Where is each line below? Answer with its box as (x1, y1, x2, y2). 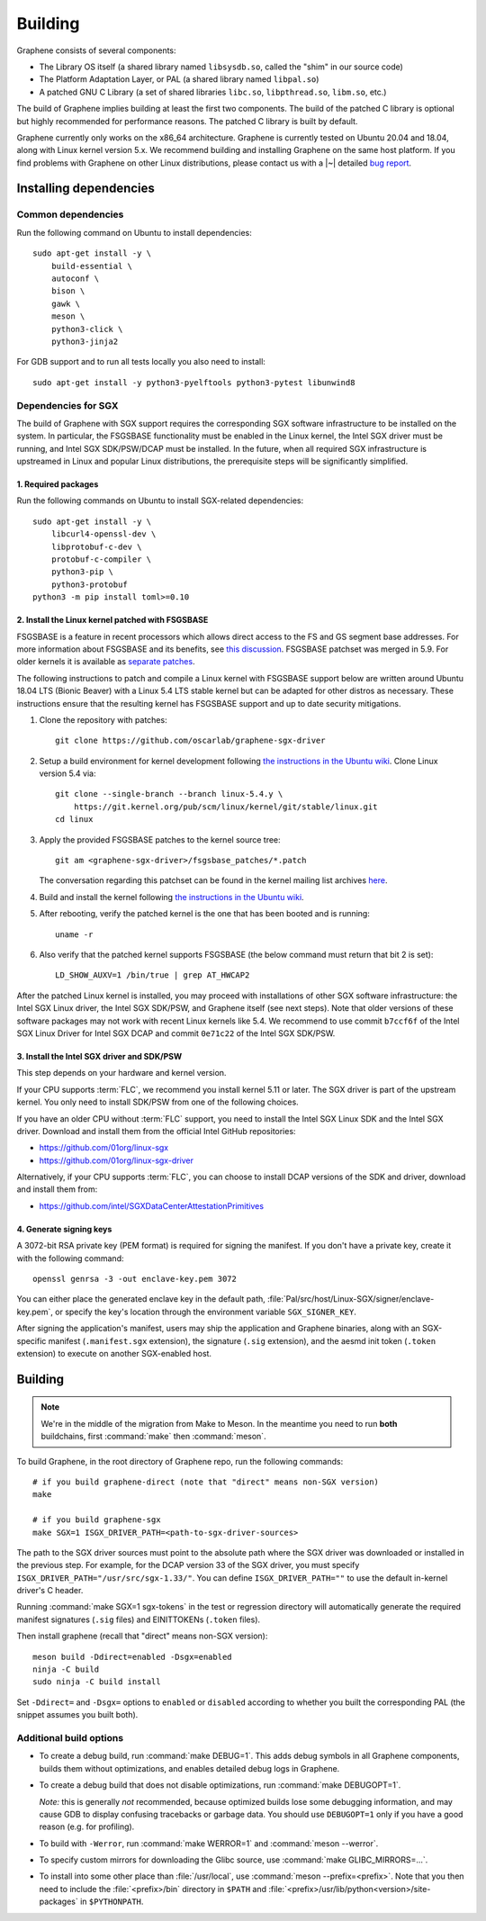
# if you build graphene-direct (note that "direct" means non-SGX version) (32, 1476, 380, 1487)
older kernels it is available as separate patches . (16, 656, 195, 667)
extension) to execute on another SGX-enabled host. (16, 1348, 211, 1358)
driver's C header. (16, 1585, 84, 1596)
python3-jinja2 (50, 336, 119, 347)
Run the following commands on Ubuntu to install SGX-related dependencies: (16, 495, 304, 506)
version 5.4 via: (39, 768, 96, 779)
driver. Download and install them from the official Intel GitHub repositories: (16, 1125, 296, 1136)
